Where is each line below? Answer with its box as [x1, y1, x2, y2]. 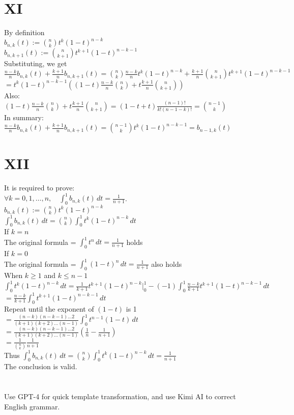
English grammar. [4, 401, 60, 411]
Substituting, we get [4, 58, 67, 69]
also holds [151, 258, 182, 269]
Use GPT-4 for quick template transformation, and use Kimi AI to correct [4, 391, 236, 402]
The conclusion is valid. [4, 361, 77, 372]
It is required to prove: [4, 182, 75, 193]
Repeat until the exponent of [4, 303, 94, 314]
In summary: [4, 112, 44, 122]
